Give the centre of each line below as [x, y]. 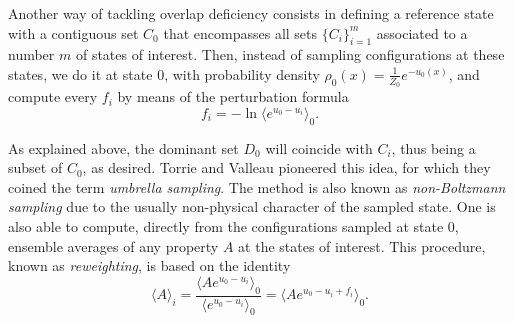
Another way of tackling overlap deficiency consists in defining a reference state [251, 13]
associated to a [422, 32]
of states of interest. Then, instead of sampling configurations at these [290, 54]
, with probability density [242, 73]
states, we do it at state [80, 73]
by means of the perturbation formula [233, 96]
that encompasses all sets [240, 32]
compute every [53, 96]
